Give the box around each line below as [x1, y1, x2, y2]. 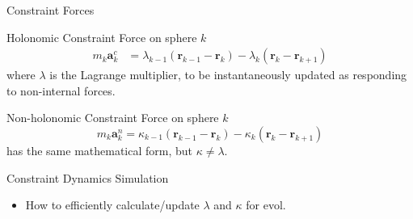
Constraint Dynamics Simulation [6, 169, 169, 186]
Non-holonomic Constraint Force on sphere [6, 109, 219, 126]
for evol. [246, 196, 286, 213]
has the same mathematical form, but [6, 142, 193, 158]
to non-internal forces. [6, 82, 116, 99]
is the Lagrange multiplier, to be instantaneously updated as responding [49, 66, 407, 83]
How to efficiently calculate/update [25, 196, 200, 213]
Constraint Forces [6, 2, 95, 18]
